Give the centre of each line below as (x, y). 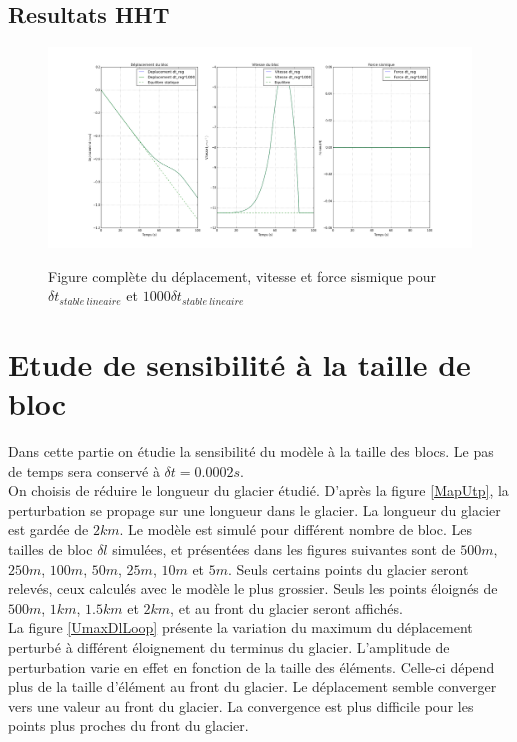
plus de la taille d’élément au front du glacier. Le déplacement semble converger (252, 686)
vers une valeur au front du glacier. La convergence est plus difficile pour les (241, 705)
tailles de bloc (50, 549)
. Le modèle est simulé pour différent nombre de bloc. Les (296, 529)
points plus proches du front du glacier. (128, 725)
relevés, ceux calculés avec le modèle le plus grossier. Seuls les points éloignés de (253, 588)
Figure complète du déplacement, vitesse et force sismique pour (242, 275)
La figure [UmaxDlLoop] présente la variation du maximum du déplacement (240, 627)
